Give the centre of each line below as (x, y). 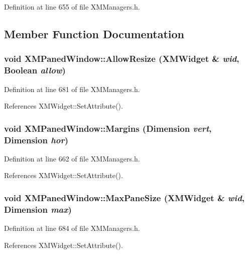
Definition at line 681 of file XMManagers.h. (72, 89)
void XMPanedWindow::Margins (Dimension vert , (108, 128)
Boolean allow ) (35, 70)
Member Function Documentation (94, 33)
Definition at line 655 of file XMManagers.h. (72, 7)
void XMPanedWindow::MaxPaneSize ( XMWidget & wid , (125, 197)
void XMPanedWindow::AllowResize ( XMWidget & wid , (122, 59)
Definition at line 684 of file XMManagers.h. (72, 228)
